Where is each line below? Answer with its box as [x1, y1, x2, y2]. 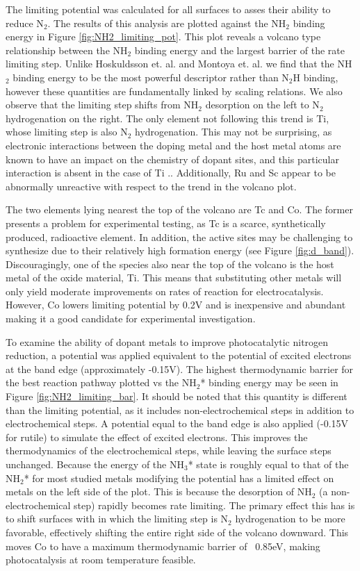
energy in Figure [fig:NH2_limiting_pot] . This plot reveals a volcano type [6, 29, 321, 44]
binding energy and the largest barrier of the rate [134, 42, 345, 57]
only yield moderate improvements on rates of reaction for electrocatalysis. [6, 283, 324, 298]
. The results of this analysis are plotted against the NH [47, 15, 286, 30]
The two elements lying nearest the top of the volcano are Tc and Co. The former [6, 202, 353, 217]
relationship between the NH [6, 42, 128, 57]
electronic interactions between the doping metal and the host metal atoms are [6, 138, 341, 152]
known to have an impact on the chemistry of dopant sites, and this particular [6, 151, 339, 166]
